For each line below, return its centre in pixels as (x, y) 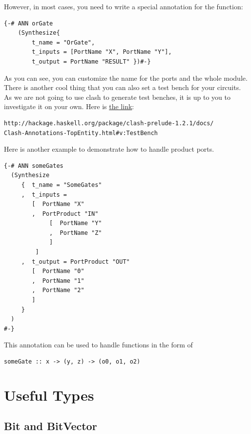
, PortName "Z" (76, 233)
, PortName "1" (58, 281)
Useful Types (49, 395)
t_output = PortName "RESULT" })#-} (91, 61)
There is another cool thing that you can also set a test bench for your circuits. (123, 87)
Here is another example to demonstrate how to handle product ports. (109, 149)
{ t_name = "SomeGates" (62, 185)
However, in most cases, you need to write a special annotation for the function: (124, 6)
